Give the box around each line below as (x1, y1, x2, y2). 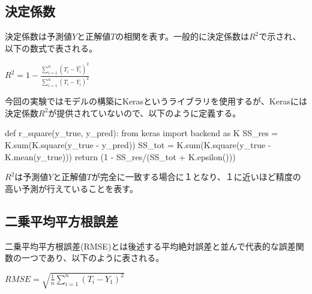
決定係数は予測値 (5, 30, 72, 43)
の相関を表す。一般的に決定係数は (115, 30, 249, 43)
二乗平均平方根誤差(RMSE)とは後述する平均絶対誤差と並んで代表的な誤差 (5, 239, 296, 252)
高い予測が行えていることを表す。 (5, 182, 138, 194)
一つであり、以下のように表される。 (21, 251, 164, 264)
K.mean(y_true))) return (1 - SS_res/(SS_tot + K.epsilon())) (5, 150, 236, 163)
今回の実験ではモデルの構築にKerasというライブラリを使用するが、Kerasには (5, 95, 307, 107)
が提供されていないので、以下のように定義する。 (48, 106, 241, 119)
